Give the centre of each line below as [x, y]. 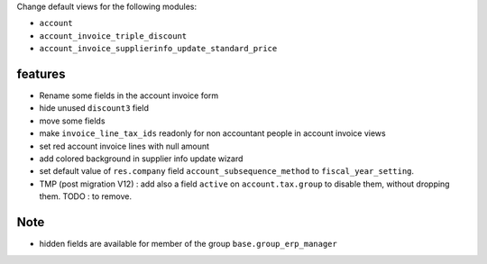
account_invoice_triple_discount [113, 36]
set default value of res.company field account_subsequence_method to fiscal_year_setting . [227, 171]
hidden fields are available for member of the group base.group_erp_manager [188, 244]
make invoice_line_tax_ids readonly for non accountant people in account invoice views [213, 133]
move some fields [72, 121]
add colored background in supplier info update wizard [141, 159]
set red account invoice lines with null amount [124, 146]
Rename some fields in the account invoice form [129, 96]
